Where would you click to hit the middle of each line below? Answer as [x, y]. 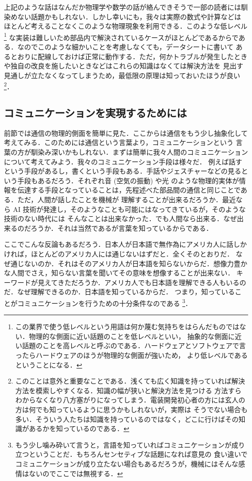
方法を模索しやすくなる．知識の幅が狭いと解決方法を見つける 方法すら [128, 390]
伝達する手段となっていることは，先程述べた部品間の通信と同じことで [129, 190]
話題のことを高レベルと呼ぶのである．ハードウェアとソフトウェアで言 [134, 345]
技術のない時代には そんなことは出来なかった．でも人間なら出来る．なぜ [120, 218]
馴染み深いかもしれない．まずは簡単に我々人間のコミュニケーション [139, 152]
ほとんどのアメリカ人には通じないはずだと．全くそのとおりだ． [132, 253]
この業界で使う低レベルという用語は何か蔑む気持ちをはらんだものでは [127, 327]
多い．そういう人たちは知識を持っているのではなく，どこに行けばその [127, 419]
